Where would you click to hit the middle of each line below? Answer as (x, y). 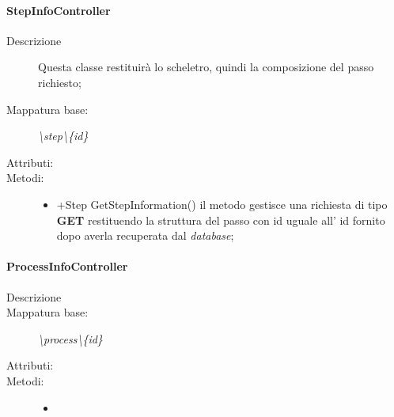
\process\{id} (70, 338)
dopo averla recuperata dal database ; (145, 235)
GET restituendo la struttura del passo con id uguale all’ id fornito (221, 220)
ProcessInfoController (67, 266)
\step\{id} (63, 136)
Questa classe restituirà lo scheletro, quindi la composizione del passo (206, 67)
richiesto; (60, 82)
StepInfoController (59, 10)
